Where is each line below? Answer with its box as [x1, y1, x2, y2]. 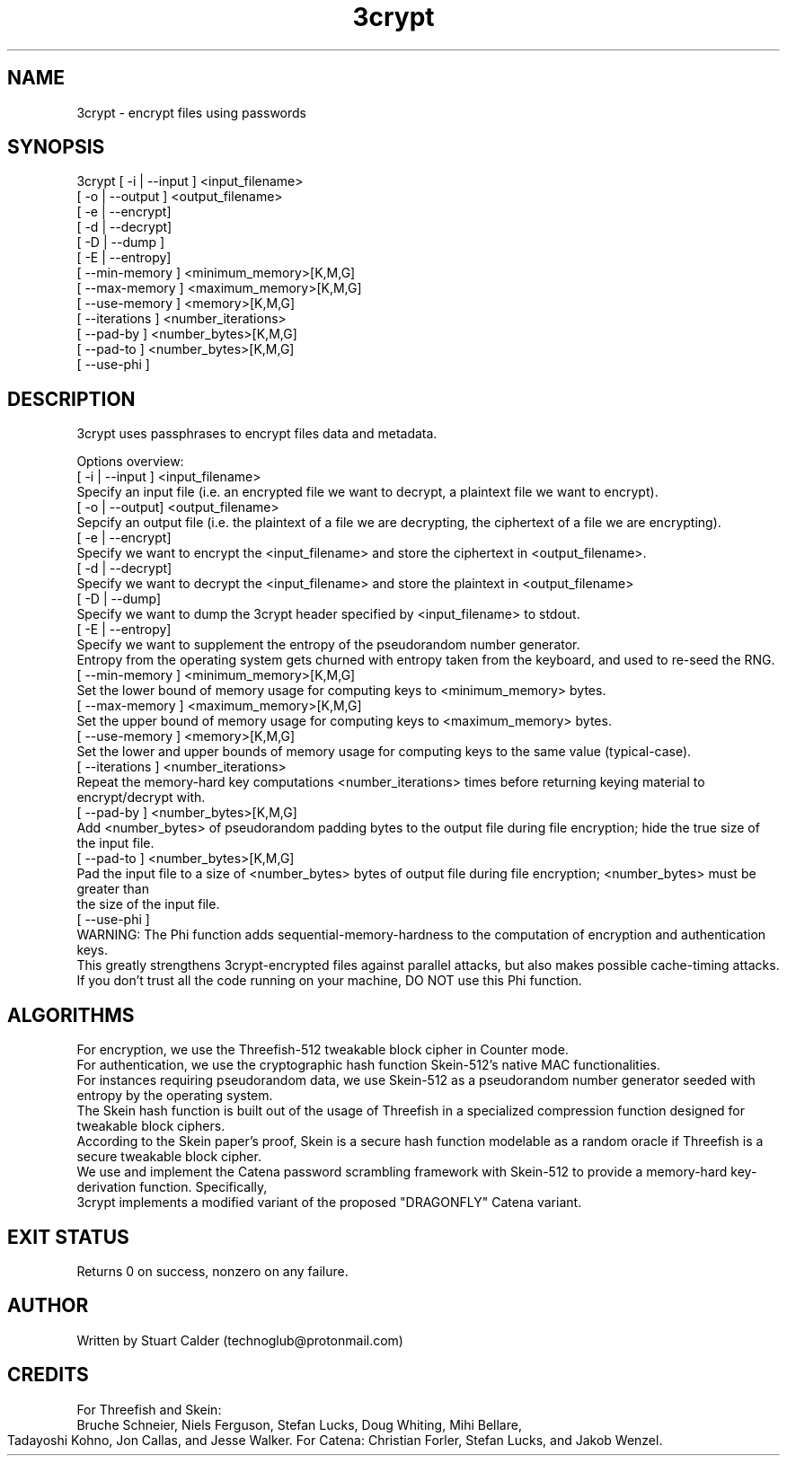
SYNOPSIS [7, 136, 105, 159]
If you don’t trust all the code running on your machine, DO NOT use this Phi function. [76, 973, 582, 989]
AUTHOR [7, 1294, 89, 1318]
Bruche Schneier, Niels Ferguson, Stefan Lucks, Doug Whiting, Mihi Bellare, [76, 1416, 522, 1432]
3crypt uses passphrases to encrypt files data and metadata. [76, 426, 438, 442]
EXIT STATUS [7, 1225, 129, 1248]
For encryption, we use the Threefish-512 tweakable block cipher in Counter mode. [76, 1042, 569, 1058]
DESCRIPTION [7, 387, 136, 410]
